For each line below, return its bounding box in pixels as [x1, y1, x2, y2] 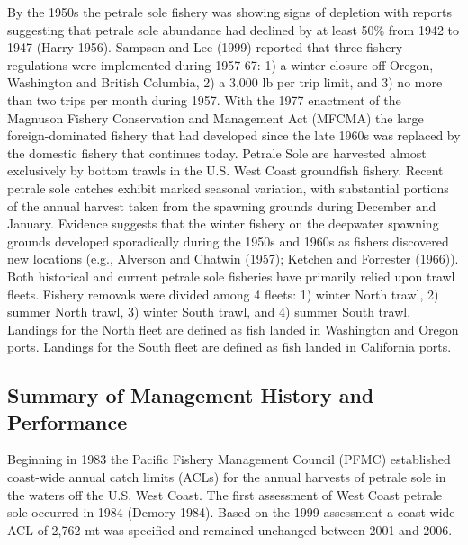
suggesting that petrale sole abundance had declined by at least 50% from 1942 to [7, 20, 460, 39]
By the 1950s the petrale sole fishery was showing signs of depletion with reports [7, 3, 453, 21]
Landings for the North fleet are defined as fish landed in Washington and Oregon [7, 319, 459, 338]
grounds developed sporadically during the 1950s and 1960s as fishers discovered [7, 231, 449, 250]
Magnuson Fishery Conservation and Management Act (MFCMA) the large [7, 108, 424, 127]
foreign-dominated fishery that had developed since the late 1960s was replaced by [7, 126, 461, 145]
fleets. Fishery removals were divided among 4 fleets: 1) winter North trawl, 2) [7, 284, 439, 303]
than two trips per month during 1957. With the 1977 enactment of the [7, 90, 401, 109]
